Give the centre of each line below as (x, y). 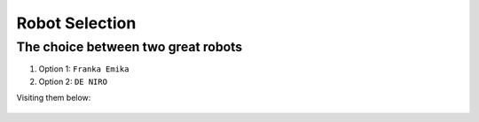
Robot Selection (76, 23)
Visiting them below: (54, 98)
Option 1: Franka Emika (84, 69)
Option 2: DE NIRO (73, 81)
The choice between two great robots (130, 47)
